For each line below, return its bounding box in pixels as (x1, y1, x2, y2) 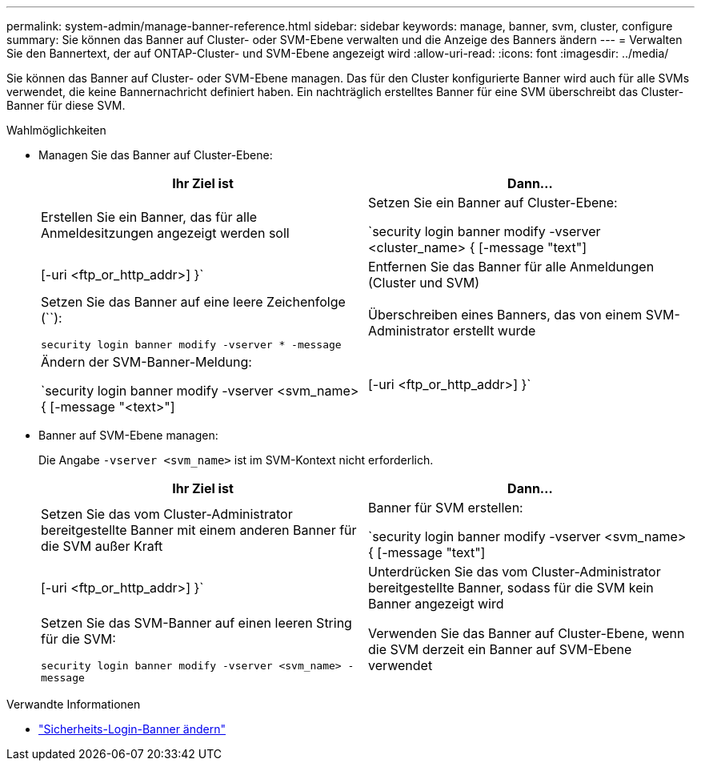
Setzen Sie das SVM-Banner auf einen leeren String (41, 615, 352, 631)
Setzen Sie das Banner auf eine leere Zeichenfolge (41, 294, 346, 310)
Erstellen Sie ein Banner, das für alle (41, 209, 258, 225)
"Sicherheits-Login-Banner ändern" (38, 722, 226, 736)
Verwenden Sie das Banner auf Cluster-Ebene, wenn (368, 625, 685, 641)
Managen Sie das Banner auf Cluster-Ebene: (38, 148, 273, 162)
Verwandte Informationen (6, 697, 141, 711)
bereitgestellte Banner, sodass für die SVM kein (368, 580, 654, 596)
